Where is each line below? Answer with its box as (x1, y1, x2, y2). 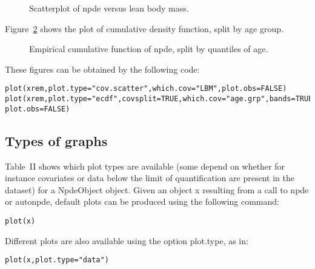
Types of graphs (5, 131, 108, 150)
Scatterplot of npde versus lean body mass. (29, 2, 189, 14)
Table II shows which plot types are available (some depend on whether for (5, 159, 285, 172)
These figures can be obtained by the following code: (5, 62, 200, 75)
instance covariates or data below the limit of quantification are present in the (5, 171, 294, 184)
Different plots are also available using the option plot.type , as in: (5, 234, 248, 247)
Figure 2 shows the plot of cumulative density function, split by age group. (5, 22, 283, 35)
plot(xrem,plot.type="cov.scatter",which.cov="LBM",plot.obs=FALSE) (5, 84, 287, 93)
